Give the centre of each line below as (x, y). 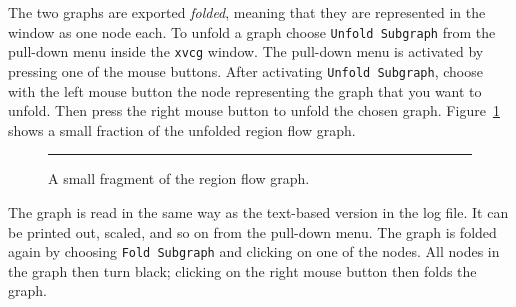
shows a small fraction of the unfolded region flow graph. (182, 129)
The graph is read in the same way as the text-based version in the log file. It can (258, 211)
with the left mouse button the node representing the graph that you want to (245, 90)
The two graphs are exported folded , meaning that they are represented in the (247, 12)
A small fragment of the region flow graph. (179, 178)
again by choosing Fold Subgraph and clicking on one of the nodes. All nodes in (254, 251)
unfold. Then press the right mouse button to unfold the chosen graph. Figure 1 (254, 110)
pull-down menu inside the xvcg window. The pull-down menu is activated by (246, 51)
